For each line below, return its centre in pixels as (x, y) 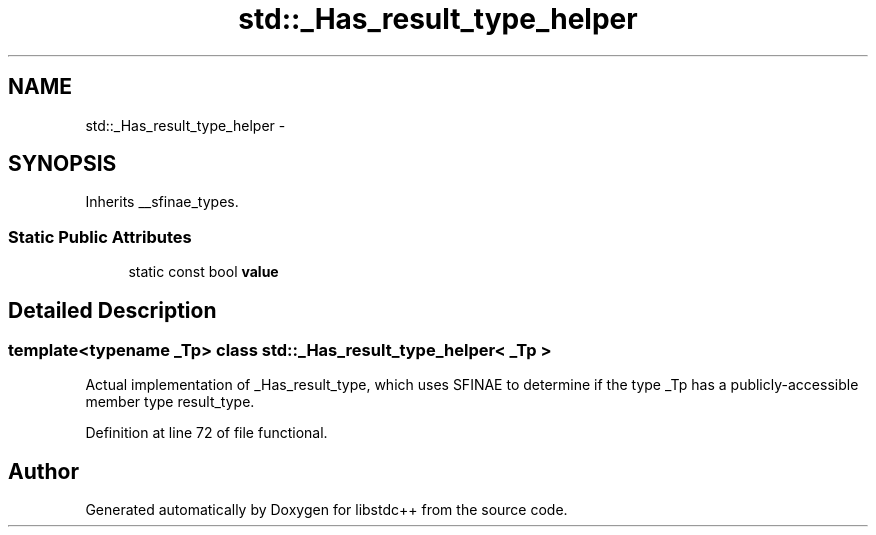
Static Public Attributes (100, 236)
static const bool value (203, 272)
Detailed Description (112, 310)
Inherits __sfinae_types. (162, 202)
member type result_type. (170, 402)
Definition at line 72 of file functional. (206, 433)
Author (43, 471)
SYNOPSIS (62, 164)
